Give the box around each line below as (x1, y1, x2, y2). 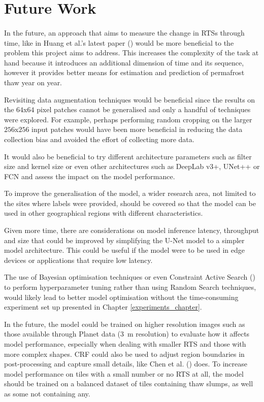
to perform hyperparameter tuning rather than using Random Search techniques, (4, 282, 256, 292)
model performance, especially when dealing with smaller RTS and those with (4, 339, 246, 349)
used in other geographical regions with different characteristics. (4, 208, 203, 218)
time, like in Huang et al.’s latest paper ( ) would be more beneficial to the (4, 37, 234, 48)
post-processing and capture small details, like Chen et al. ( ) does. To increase (4, 358, 247, 369)
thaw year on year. (4, 77, 62, 87)
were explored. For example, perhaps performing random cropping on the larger (4, 114, 252, 124)
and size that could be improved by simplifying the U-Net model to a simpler (4, 234, 245, 245)
